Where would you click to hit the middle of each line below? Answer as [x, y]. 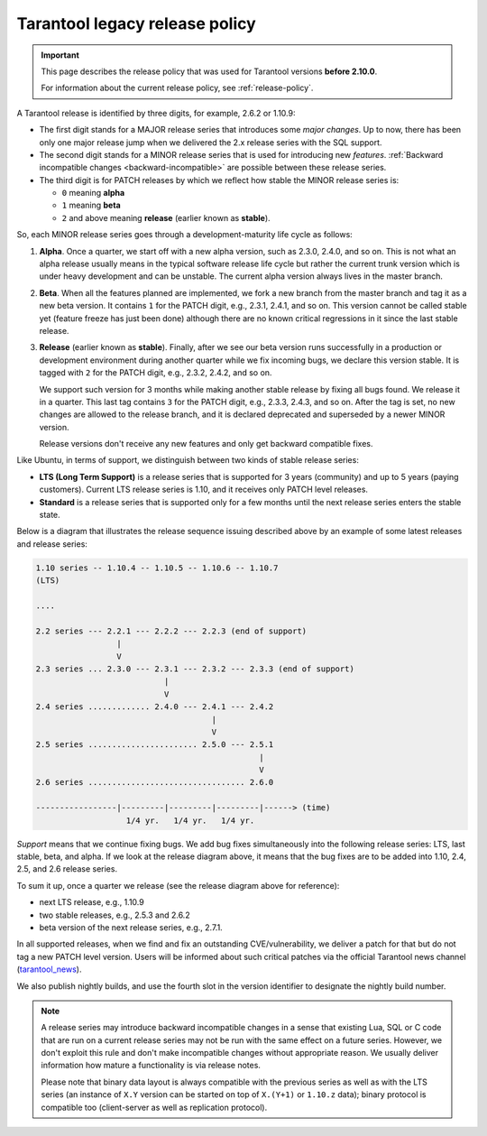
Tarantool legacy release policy [136, 23]
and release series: [52, 544]
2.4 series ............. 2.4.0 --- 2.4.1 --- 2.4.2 [155, 707]
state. [50, 515]
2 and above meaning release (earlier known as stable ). [166, 217]
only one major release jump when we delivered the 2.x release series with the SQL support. [211, 142]
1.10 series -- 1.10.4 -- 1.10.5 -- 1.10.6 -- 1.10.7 [157, 568]
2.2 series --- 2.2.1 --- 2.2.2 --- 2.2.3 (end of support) [171, 631]
